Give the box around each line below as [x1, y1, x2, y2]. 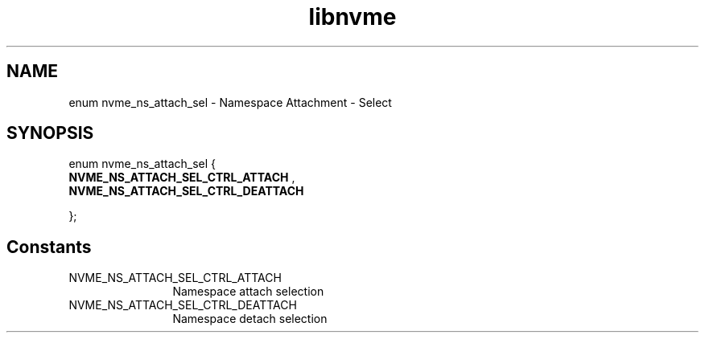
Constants [6, 236, 92, 257]
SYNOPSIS [6, 123, 94, 144]
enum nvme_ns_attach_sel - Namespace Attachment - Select [68, 95, 392, 109]
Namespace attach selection [172, 284, 324, 299]
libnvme [308, 3, 397, 31]
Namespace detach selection [172, 312, 328, 326]
